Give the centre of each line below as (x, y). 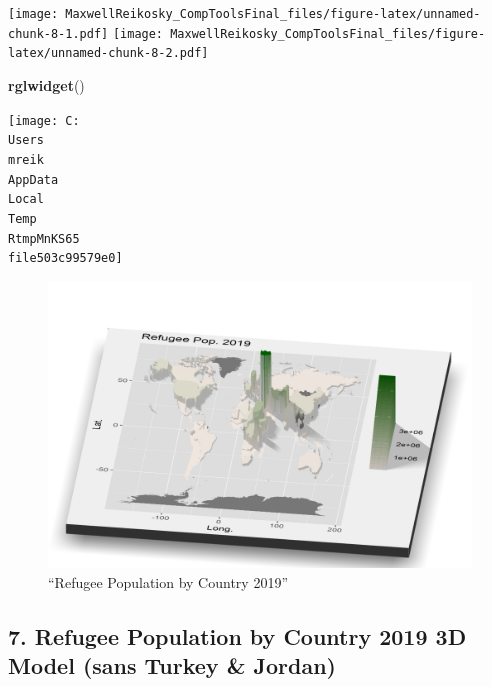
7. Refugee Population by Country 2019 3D (237, 635)
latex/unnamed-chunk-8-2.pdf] (108, 53)
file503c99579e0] (65, 258)
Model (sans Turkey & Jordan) (172, 665)
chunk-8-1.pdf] (58, 33)
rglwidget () (46, 84)
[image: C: (44, 120)
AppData (33, 179)
